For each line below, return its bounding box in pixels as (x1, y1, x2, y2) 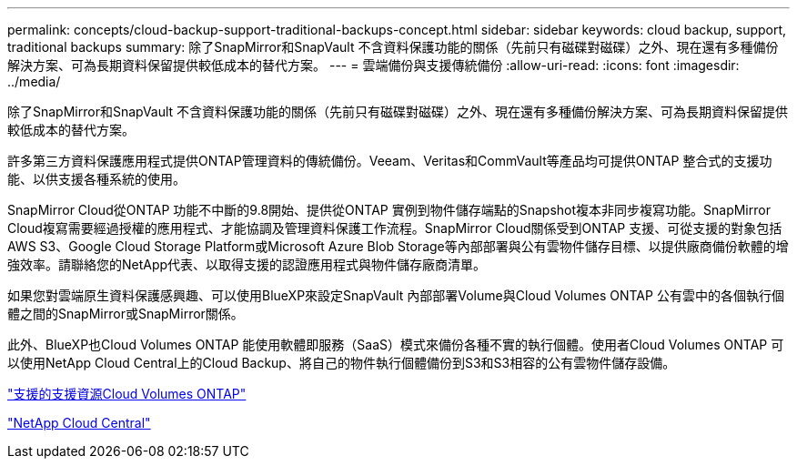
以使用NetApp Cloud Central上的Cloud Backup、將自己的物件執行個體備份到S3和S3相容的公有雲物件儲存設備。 (7, 355, 676, 370)
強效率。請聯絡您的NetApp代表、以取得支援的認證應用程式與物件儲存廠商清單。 (7, 257, 487, 272)
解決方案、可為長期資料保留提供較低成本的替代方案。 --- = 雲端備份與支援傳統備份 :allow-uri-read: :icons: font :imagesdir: (7, 57, 740, 73)
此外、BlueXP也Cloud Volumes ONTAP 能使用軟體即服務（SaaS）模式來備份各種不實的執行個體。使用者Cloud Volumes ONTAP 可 (7, 337, 784, 352)
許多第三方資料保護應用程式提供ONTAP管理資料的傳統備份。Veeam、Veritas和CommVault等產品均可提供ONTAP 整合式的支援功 (7, 153, 772, 168)
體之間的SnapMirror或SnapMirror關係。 (7, 306, 244, 321)
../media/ (7, 74, 61, 89)
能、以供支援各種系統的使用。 (7, 171, 186, 187)
